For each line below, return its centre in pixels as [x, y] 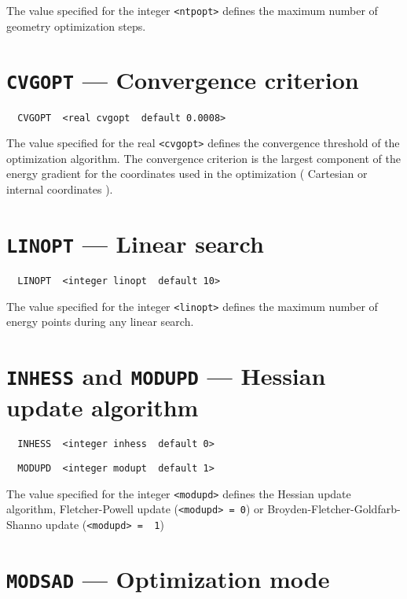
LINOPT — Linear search [135, 243]
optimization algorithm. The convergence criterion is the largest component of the [203, 158]
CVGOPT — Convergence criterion [183, 80]
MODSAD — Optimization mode [168, 578]
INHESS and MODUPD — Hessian [166, 375]
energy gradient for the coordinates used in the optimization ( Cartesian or [187, 174]
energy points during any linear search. [100, 322]
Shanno [24, 524]
